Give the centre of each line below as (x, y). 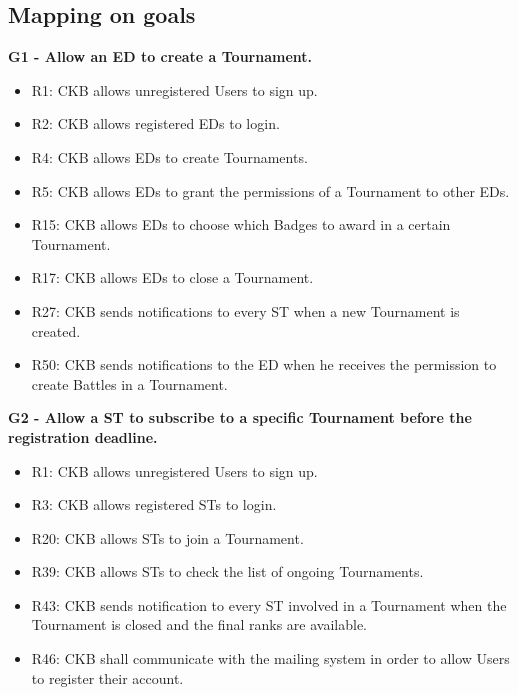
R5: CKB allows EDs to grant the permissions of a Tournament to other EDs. (270, 190)
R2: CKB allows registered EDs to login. (155, 123)
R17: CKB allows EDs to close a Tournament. (172, 277)
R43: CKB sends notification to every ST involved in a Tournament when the (269, 604)
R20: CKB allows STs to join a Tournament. (167, 537)
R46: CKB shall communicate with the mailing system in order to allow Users (270, 658)
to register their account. (107, 677)
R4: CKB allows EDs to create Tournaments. (169, 156)
